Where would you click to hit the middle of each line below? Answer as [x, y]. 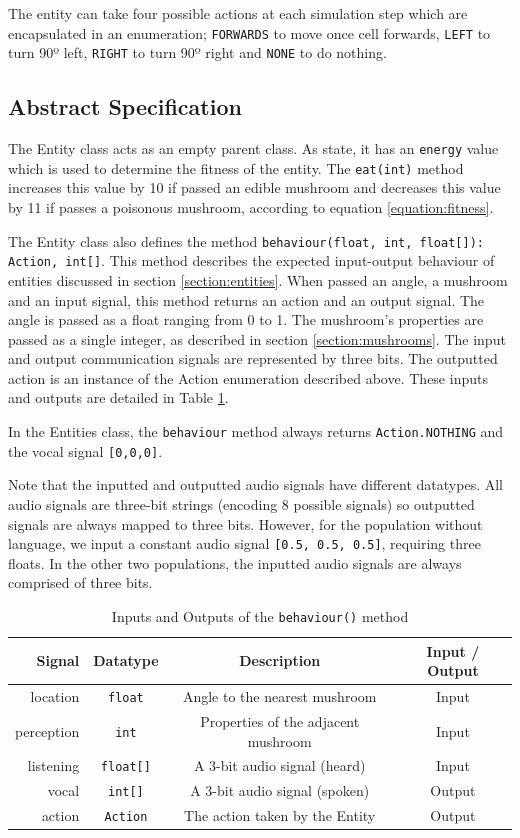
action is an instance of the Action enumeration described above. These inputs [248, 377]
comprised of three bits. [80, 582]
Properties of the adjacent [280, 721]
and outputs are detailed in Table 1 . [118, 397]
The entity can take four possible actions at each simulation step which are [238, 13]
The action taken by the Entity [280, 815]
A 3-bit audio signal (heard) [279, 765]
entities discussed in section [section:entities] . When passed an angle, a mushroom [258, 279]
